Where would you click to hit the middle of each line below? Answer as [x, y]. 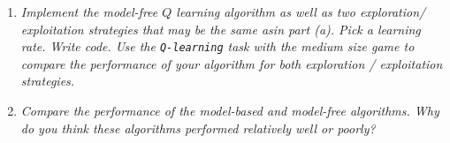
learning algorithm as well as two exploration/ [301, 11]
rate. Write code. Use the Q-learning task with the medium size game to [217, 46]
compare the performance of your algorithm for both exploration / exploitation [232, 63]
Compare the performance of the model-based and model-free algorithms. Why [230, 111]
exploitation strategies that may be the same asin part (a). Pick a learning [221, 29]
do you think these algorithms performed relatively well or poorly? [198, 128]
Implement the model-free [89, 11]
